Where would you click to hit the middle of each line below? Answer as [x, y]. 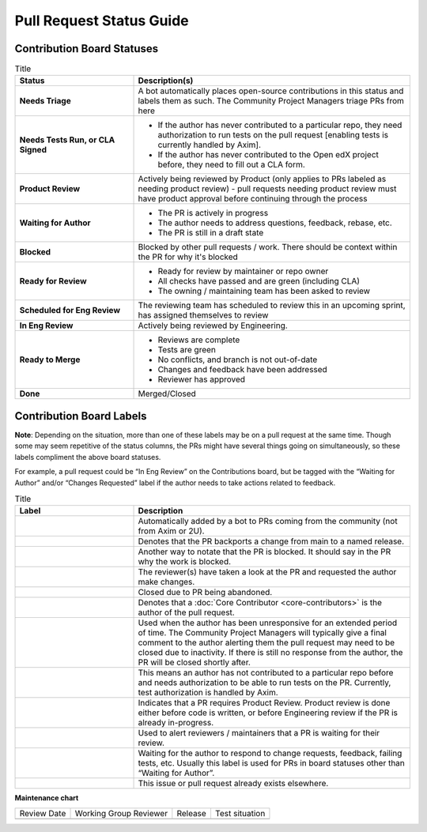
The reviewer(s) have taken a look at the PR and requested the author [267, 572]
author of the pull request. [186, 612]
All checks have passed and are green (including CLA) [259, 281]
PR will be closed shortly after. [194, 662]
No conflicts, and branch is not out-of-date [238, 360]
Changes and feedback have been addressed [242, 370]
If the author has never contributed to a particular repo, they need [280, 125]
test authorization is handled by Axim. [208, 693]
